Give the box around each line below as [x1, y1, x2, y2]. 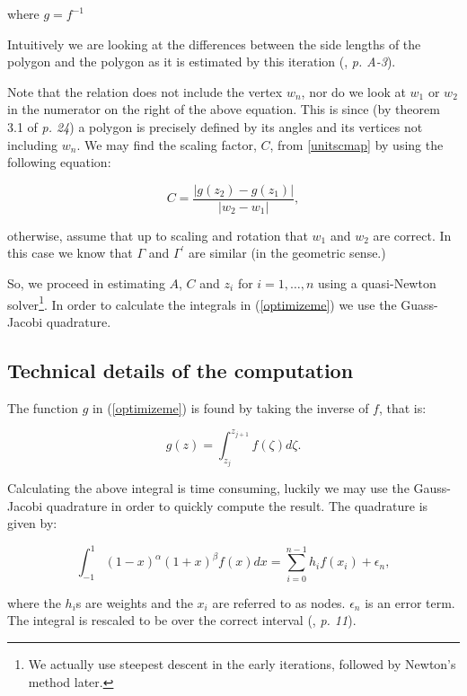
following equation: [7, 153, 111, 172]
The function [7, 398, 78, 417]
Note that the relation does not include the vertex [7, 82, 283, 101]
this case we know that [7, 243, 133, 262]
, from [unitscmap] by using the [269, 135, 444, 154]
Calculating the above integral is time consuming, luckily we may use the [7, 479, 410, 498]
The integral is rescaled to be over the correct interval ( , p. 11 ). [7, 611, 357, 630]
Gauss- [413, 479, 451, 498]
